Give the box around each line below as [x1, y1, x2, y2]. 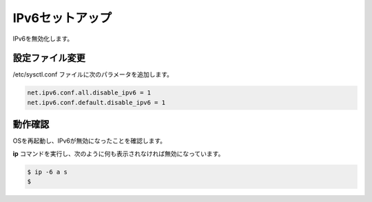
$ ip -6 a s [27, 168, 68, 176]
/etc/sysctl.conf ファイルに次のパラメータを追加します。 [12, 70, 174, 79]
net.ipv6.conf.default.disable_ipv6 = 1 [27, 99, 165, 106]
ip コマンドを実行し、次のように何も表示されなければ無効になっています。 [12, 149, 225, 158]
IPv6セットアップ [12, 10, 112, 26]
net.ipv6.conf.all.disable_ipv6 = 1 [27, 89, 152, 97]
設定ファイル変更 [12, 52, 85, 64]
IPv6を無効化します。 [12, 34, 74, 43]
